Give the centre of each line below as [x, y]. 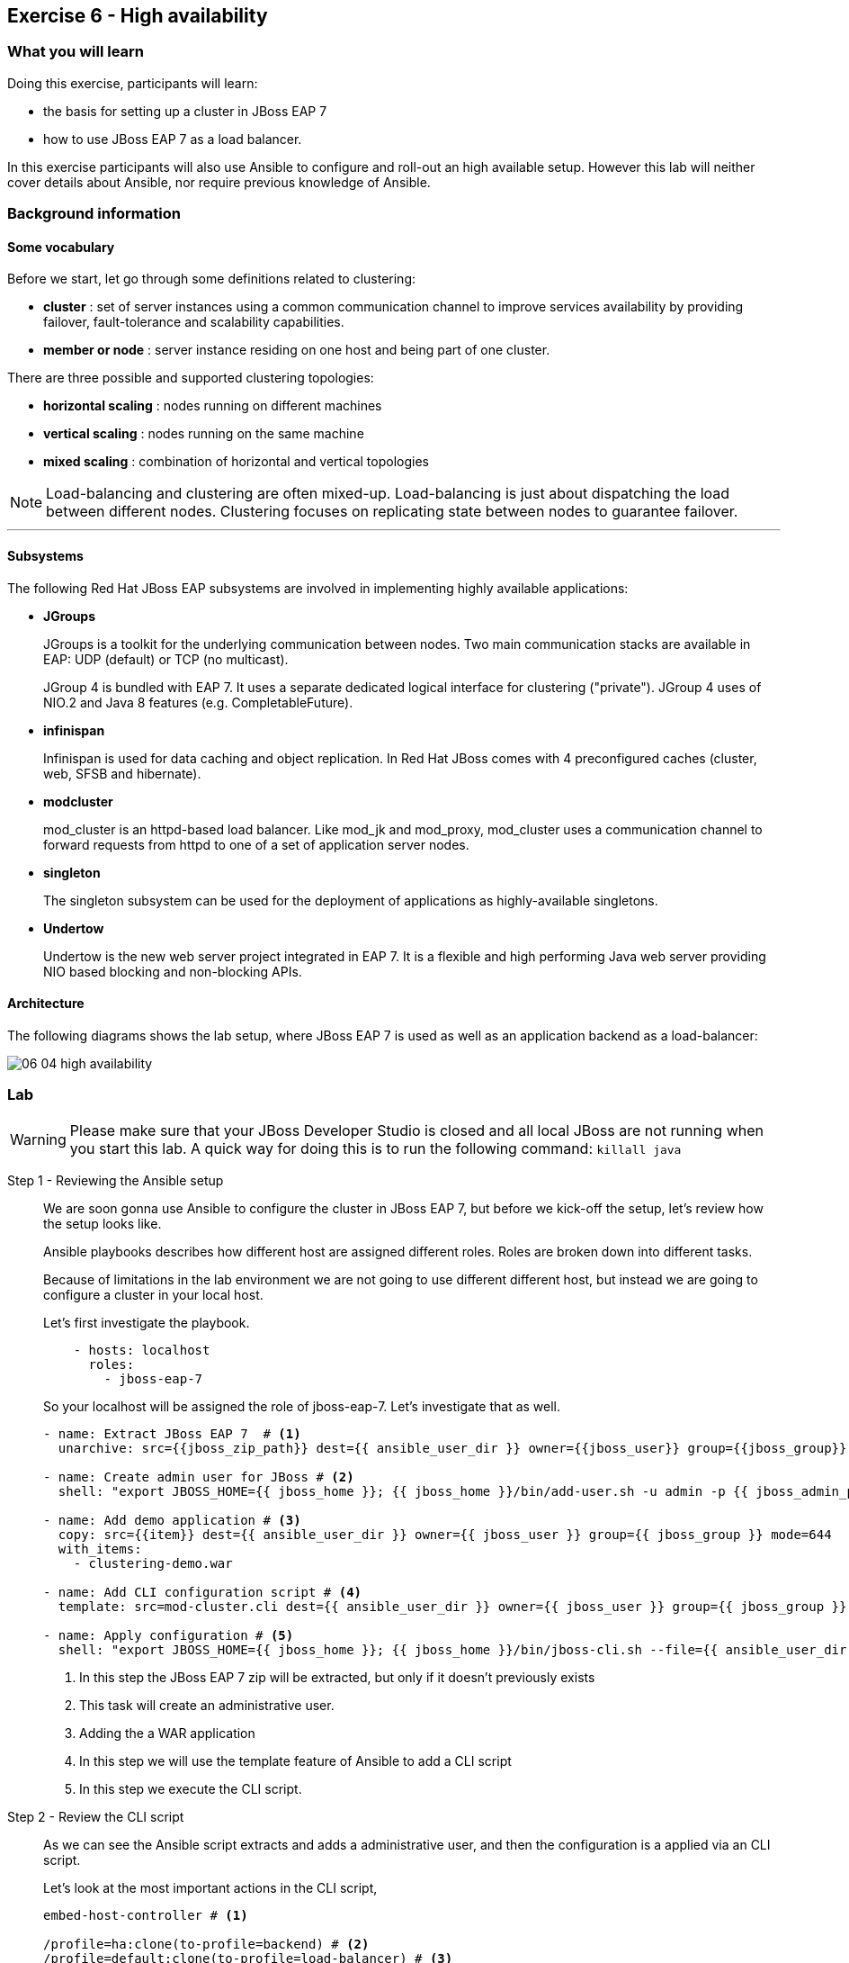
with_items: [100, 1549]
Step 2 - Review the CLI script [96, 1816]
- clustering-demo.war [153, 1563]
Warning [38, 1139]
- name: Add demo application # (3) [172, 1520]
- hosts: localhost [142, 1350]
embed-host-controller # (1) [146, 1915]
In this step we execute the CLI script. [191, 1788]
